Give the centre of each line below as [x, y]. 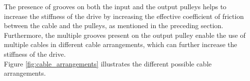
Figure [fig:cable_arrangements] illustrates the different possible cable [108, 63]
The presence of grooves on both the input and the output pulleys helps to [115, 6]
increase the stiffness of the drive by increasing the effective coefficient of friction [124, 16]
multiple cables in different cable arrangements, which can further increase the [121, 44]
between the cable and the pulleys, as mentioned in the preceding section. [114, 25]
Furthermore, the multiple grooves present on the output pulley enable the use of [125, 35]
